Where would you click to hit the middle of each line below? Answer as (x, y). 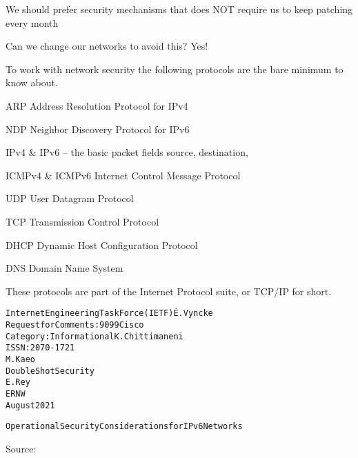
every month (32, 22)
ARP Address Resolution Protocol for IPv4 (97, 105)
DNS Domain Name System (64, 268)
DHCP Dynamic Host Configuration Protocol (102, 245)
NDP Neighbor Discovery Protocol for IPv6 (98, 129)
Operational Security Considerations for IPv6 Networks (124, 427)
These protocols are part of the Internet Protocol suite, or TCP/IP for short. (169, 291)
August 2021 (30, 405)
